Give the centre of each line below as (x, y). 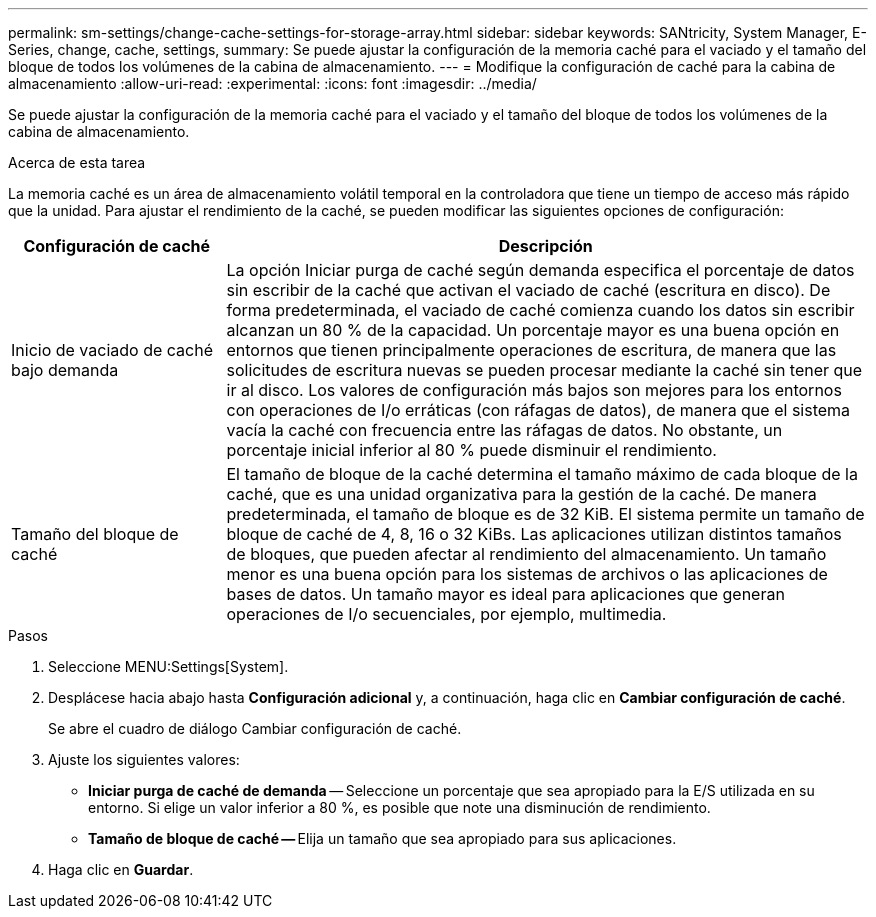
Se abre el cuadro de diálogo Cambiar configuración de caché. (255, 728)
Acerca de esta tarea (77, 162)
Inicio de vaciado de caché (112, 350)
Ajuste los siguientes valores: (144, 759)
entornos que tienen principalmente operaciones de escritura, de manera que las (531, 350)
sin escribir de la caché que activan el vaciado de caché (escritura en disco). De (528, 290)
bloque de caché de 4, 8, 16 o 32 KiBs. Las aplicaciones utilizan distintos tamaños (534, 534)
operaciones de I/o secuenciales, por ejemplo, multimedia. (446, 614)
